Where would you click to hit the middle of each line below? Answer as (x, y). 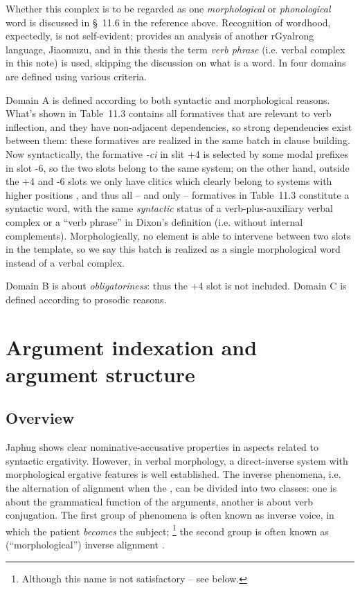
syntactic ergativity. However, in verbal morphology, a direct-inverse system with (177, 460)
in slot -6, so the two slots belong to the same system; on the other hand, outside (178, 167)
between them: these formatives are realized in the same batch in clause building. (178, 140)
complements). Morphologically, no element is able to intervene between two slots (178, 235)
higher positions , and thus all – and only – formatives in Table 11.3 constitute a (178, 194)
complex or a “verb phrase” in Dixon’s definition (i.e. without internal (154, 221)
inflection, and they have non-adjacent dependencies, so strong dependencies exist (179, 126)
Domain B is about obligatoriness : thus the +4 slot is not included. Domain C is (176, 286)
